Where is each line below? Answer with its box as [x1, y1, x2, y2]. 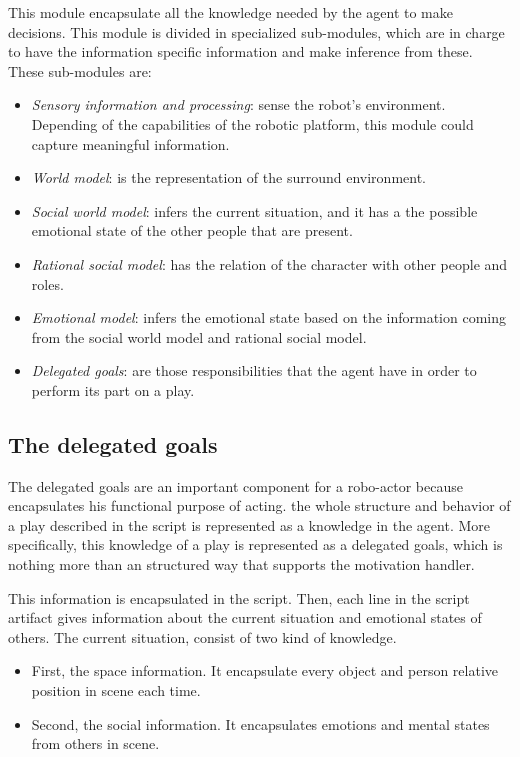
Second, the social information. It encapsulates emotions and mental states [31, 713, 490, 734]
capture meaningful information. [31, 133, 230, 154]
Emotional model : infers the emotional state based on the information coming [31, 307, 506, 328]
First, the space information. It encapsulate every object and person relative [31, 660, 498, 681]
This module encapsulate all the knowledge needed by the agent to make [8, 2, 454, 22]
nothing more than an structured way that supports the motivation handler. [8, 554, 475, 575]
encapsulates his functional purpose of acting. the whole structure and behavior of [8, 495, 511, 516]
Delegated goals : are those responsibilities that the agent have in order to [31, 360, 477, 381]
